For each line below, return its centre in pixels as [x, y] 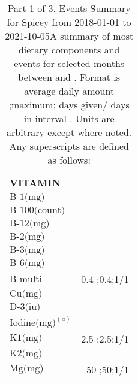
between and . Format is [69, 77]
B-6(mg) [27, 263]
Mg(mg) [27, 369]
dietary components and [69, 49]
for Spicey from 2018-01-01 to [69, 22]
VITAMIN [35, 182]
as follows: [69, 160]
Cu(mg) [26, 294]
